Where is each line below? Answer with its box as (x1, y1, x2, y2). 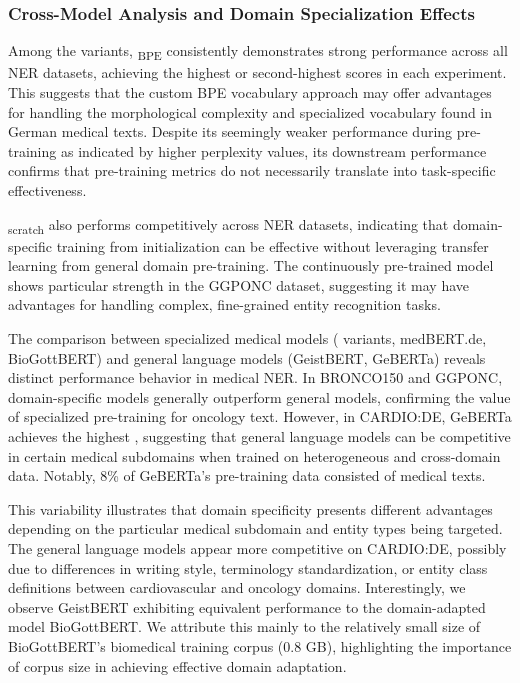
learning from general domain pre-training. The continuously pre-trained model (8, 255, 494, 276)
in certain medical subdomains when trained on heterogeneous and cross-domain (8, 445, 501, 466)
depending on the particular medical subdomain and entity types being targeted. (8, 518, 503, 539)
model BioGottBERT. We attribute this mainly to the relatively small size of (8, 616, 481, 637)
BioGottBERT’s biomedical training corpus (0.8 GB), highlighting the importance (8, 635, 512, 656)
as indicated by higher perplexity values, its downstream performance (60, 140, 487, 161)
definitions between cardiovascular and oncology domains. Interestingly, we (8, 577, 466, 598)
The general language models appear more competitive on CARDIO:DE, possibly (8, 537, 507, 558)
